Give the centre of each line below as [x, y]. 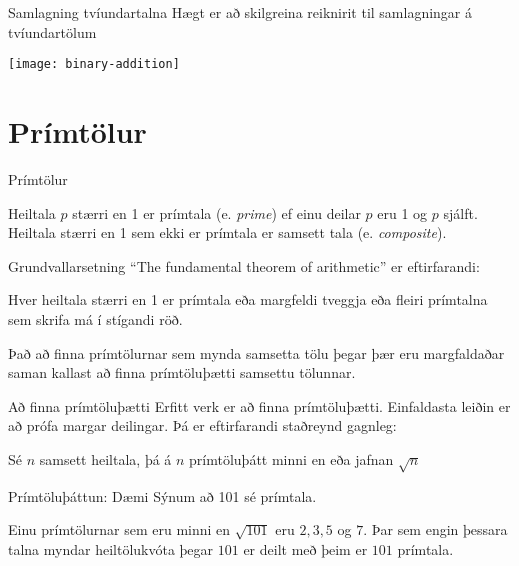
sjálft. [460, 212]
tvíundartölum [52, 31]
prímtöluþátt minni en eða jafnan [291, 458]
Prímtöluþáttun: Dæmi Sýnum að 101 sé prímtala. [162, 495]
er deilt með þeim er [305, 548]
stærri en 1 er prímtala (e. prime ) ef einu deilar [216, 212]
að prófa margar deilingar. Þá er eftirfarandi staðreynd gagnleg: [202, 425]
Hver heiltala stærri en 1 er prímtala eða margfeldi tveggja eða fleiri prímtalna [248, 299]
